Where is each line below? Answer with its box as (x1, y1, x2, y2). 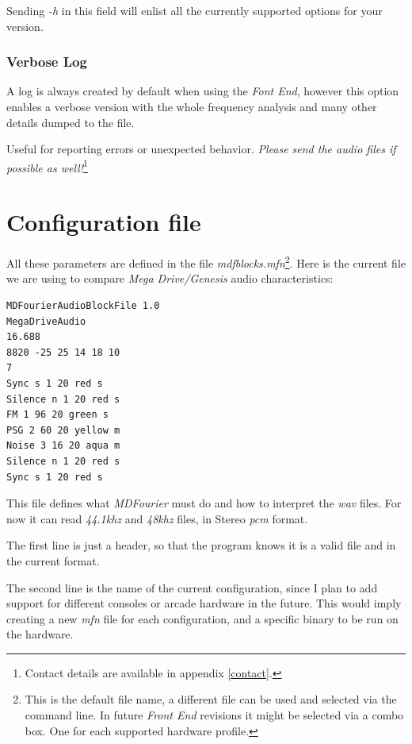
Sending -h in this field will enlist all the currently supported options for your (6, 2, 383, 18)
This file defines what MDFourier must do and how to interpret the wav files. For (6, 495, 402, 511)
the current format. (6, 552, 100, 569)
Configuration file (6, 206, 201, 238)
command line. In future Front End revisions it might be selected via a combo (25, 707, 404, 723)
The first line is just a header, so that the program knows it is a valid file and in (6, 537, 396, 553)
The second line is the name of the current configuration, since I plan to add (6, 579, 378, 596)
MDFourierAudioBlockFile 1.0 (6, 300, 160, 311)
